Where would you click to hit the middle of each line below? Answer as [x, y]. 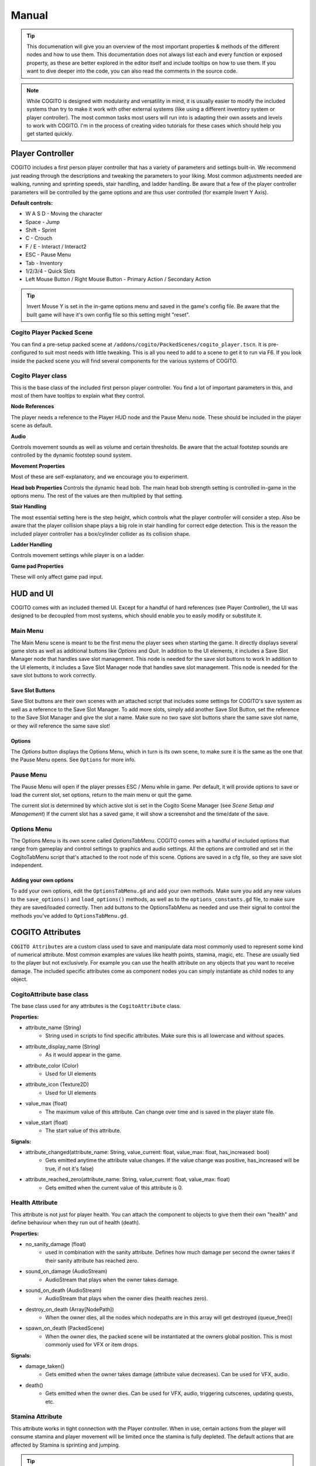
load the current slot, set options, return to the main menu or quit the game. [102, 795]
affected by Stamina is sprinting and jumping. [65, 1445]
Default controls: [32, 203]
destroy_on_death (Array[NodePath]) [70, 1309]
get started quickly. [50, 134]
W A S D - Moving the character [64, 213]
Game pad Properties [37, 566]
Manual [30, 15]
